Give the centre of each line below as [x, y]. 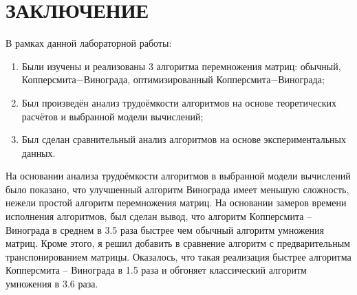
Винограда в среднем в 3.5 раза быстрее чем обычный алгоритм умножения [165, 229]
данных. [39, 152]
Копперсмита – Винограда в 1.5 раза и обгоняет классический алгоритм [156, 270]
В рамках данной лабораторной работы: [89, 43]
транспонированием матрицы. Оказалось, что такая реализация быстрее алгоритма [178, 256]
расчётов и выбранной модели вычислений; [112, 116]
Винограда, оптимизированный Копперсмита [177, 79]
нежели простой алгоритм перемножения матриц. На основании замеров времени [176, 203]
